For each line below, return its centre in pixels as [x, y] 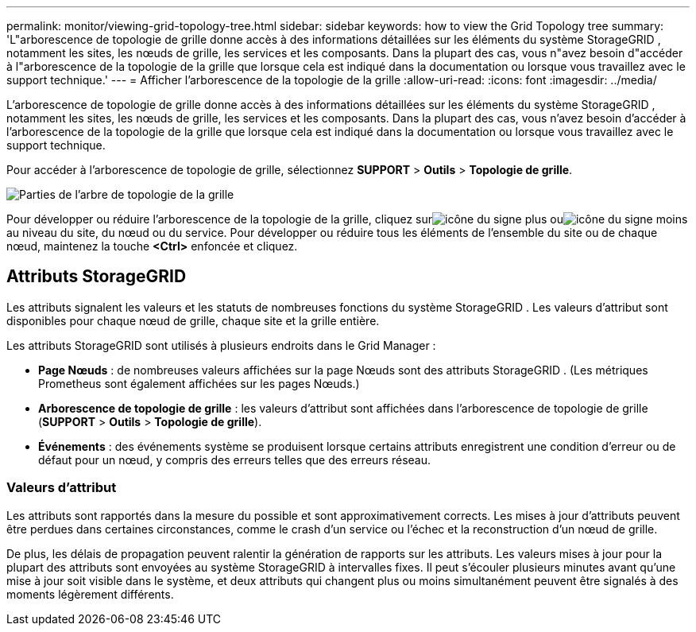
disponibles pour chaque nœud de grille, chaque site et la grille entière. [193, 320]
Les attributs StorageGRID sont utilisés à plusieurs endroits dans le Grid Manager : [221, 345]
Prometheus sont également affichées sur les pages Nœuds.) [199, 383]
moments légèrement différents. [90, 594]
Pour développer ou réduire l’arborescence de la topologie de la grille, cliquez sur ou [285, 219]
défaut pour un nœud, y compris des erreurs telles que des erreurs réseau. [235, 459]
